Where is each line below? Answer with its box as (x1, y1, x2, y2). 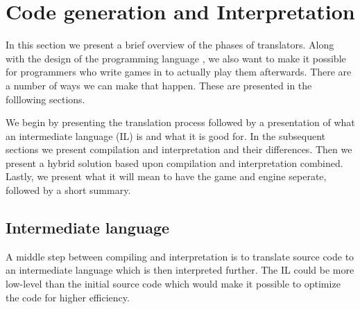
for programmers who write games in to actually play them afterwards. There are (6, 64, 352, 79)
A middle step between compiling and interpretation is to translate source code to (6, 249, 354, 263)
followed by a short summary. (6, 183, 131, 197)
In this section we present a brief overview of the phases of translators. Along (6, 37, 334, 52)
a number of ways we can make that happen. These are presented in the (6, 78, 312, 92)
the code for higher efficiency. (6, 290, 130, 304)
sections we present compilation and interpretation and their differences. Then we (6, 142, 352, 157)
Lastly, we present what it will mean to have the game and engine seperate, (6, 169, 327, 184)
